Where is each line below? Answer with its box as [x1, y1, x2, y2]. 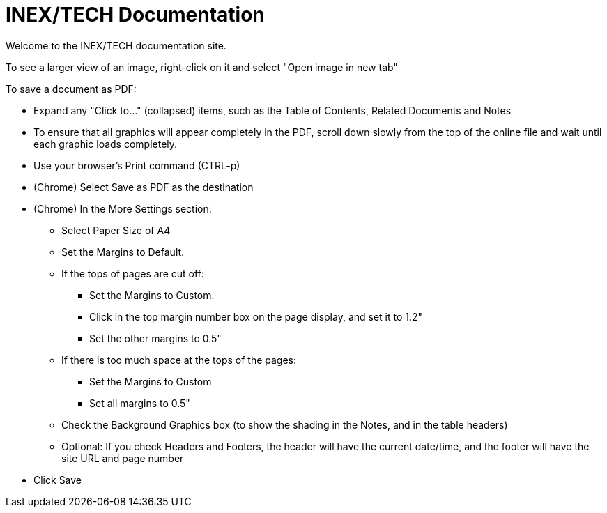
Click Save [33, 473, 82, 486]
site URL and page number [61, 452, 184, 464]
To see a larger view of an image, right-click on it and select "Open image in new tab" [6, 61, 398, 73]
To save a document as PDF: [6, 82, 137, 95]
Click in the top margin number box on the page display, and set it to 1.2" [89, 310, 423, 323]
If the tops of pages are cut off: [61, 267, 204, 280]
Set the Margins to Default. [61, 245, 185, 258]
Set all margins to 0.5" [89, 397, 190, 409]
